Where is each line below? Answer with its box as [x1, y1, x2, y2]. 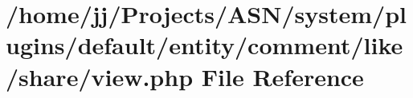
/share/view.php [6, 60, 194, 92]
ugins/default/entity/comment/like [6, 29, 403, 61]
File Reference [201, 60, 364, 92]
